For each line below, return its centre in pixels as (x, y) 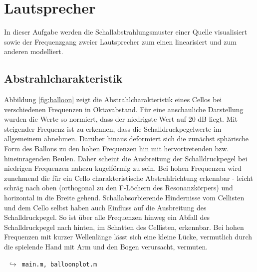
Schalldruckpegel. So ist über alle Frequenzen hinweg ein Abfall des (107, 217)
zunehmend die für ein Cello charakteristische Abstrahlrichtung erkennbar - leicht (129, 178)
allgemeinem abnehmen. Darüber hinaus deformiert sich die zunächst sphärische (126, 139)
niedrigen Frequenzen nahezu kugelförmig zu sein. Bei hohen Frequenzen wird (123, 168)
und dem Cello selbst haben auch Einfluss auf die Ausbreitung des (105, 207)
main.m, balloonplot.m (59, 264)
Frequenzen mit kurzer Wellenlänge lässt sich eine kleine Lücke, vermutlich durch (128, 237)
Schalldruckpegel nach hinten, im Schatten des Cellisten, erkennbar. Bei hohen (124, 227)
